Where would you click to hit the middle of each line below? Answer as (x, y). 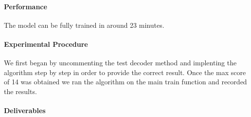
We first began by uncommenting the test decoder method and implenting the (120, 63)
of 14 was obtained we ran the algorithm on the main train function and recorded (125, 82)
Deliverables (25, 110)
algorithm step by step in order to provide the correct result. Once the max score (125, 72)
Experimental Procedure (46, 44)
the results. (20, 91)
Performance (26, 6)
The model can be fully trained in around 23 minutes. (84, 25)
